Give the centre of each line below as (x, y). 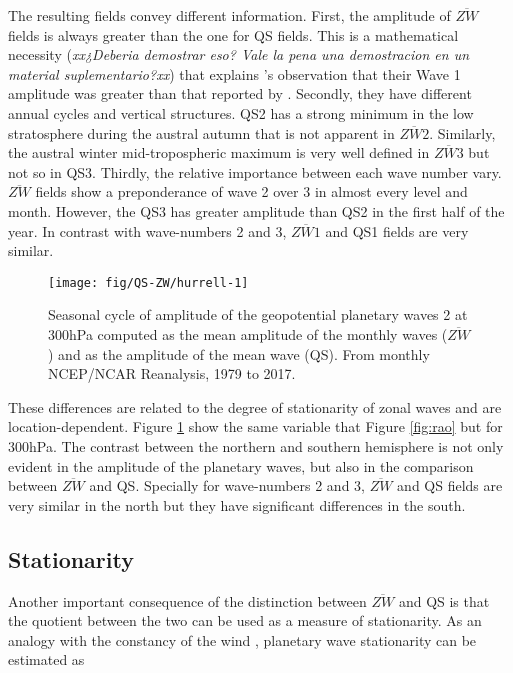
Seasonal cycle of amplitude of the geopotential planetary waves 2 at (258, 314)
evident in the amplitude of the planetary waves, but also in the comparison (241, 465)
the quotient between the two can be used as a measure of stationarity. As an (245, 620)
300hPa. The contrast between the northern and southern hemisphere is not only (256, 445)
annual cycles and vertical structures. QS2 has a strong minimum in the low (241, 112)
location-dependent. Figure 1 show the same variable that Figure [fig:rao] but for (255, 426)
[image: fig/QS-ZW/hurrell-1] (148, 282)
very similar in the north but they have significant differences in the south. (237, 504)
